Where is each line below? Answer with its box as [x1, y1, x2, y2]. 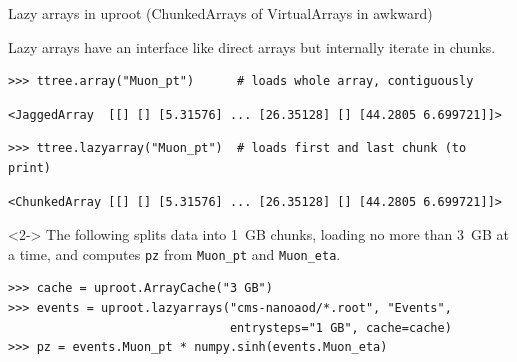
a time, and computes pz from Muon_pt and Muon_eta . [8, 243, 341, 264]
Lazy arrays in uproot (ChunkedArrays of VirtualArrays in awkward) [8, 3, 433, 23]
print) [8, 160, 51, 175]
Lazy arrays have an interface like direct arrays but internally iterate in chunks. [8, 36, 496, 57]
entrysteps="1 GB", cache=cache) [229, 320, 452, 335]
